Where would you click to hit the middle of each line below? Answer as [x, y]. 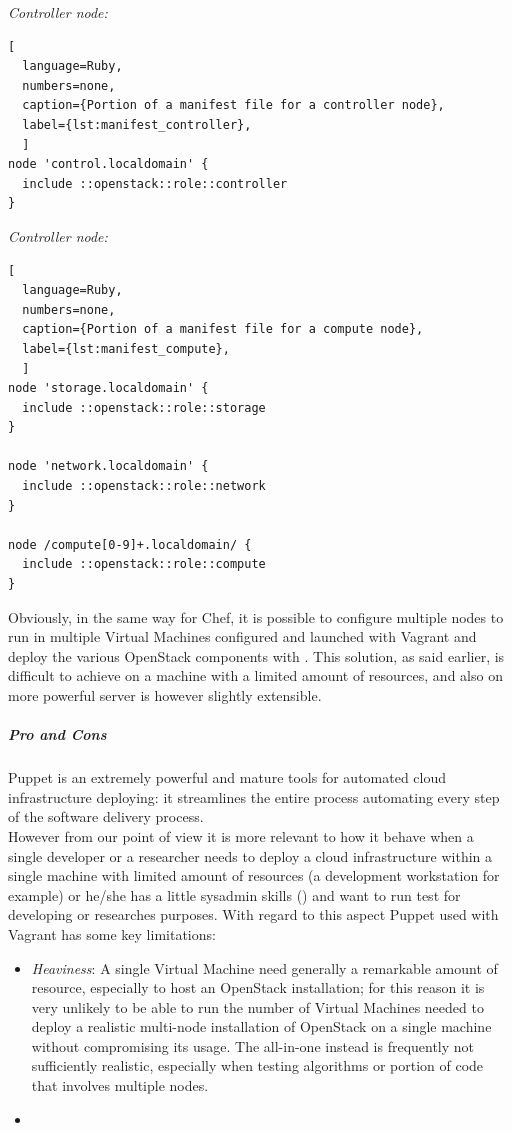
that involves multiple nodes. [120, 1085]
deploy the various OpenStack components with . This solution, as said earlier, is [256, 655]
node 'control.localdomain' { [108, 164]
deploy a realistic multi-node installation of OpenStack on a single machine [261, 1026]
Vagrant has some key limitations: [112, 933]
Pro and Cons [57, 734]
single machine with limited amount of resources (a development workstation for [254, 875]
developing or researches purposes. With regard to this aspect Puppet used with [253, 914]
